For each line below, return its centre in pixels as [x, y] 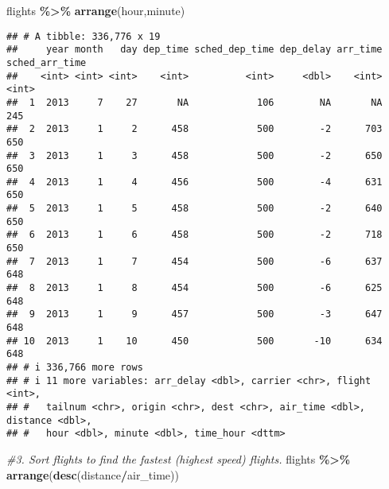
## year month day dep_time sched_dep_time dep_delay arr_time [194, 50]
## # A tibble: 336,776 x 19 [84, 36]
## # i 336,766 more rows [75, 367]
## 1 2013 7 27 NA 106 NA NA [194, 102]
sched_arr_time [47, 62]
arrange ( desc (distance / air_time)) [93, 474]
